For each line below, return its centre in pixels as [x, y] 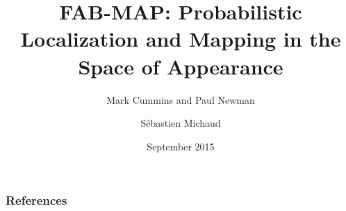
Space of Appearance [181, 66]
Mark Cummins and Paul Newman [181, 99]
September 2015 [181, 146]
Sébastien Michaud [181, 123]
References [36, 200]
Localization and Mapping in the [181, 39]
